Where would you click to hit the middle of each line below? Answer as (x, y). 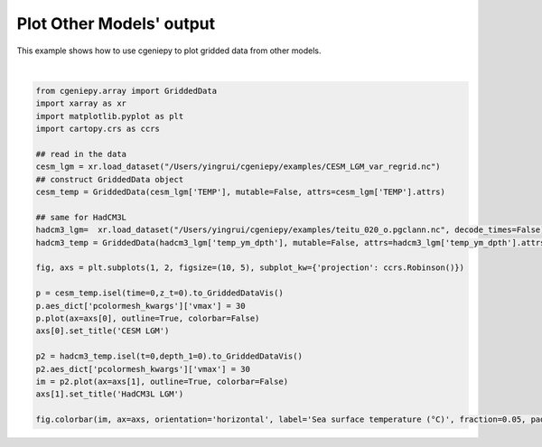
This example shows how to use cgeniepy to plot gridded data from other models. (169, 51)
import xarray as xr (81, 103)
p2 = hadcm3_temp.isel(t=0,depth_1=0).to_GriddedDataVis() (169, 356)
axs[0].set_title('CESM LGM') (103, 331)
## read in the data (81, 154)
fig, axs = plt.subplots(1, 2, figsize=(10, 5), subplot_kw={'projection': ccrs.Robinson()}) (250, 268)
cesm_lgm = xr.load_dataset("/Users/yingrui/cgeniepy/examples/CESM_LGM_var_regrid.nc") (238, 167)
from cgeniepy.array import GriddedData (126, 91)
